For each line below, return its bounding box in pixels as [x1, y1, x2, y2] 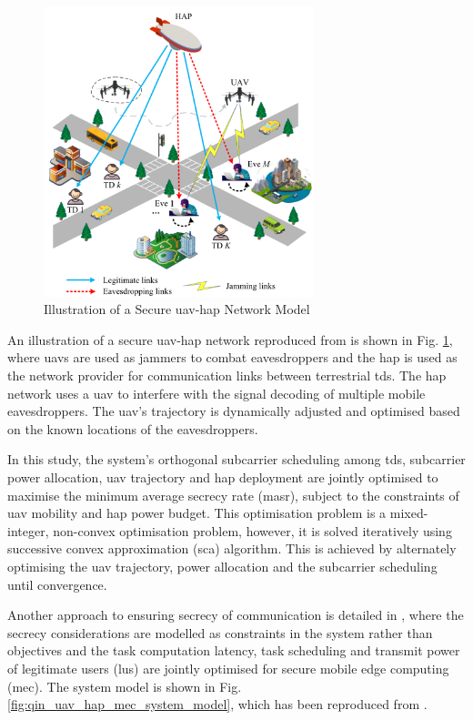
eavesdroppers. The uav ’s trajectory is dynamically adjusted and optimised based [7, 401, 460, 421]
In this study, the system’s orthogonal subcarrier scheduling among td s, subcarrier [7, 450, 466, 469]
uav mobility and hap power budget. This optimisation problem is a [7, 503, 387, 522]
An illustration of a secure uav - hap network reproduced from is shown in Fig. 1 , [7, 330, 453, 349]
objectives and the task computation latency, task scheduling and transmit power [7, 641, 460, 660]
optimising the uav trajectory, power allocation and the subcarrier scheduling [7, 556, 438, 575]
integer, [7, 521, 49, 540]
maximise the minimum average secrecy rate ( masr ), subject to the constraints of [7, 485, 459, 504]
